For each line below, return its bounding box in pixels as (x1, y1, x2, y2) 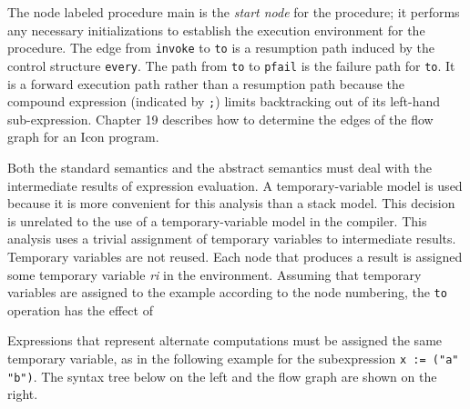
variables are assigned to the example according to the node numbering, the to (7, 283, 447, 302)
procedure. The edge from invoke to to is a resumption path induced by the (7, 38, 435, 57)
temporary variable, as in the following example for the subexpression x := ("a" (7, 348, 459, 367)
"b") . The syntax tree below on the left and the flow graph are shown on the (7, 366, 437, 385)
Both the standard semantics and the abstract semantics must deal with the (7, 157, 432, 176)
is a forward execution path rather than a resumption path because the (7, 74, 405, 93)
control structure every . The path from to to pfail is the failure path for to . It (7, 55, 455, 75)
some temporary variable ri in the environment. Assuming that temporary (7, 264, 422, 284)
